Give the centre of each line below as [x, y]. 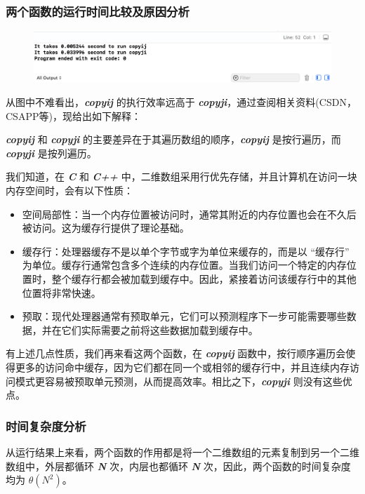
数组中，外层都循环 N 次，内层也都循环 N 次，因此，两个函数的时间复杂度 [178, 466]
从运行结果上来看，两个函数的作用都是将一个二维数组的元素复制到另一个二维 [182, 452]
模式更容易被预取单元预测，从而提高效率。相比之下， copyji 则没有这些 [179, 381]
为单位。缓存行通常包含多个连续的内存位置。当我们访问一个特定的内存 [184, 265]
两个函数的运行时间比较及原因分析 [98, 11]
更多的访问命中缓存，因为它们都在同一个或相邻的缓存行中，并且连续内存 [182, 367]
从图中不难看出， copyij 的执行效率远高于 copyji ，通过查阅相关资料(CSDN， [181, 102]
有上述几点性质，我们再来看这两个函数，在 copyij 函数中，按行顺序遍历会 [176, 353]
